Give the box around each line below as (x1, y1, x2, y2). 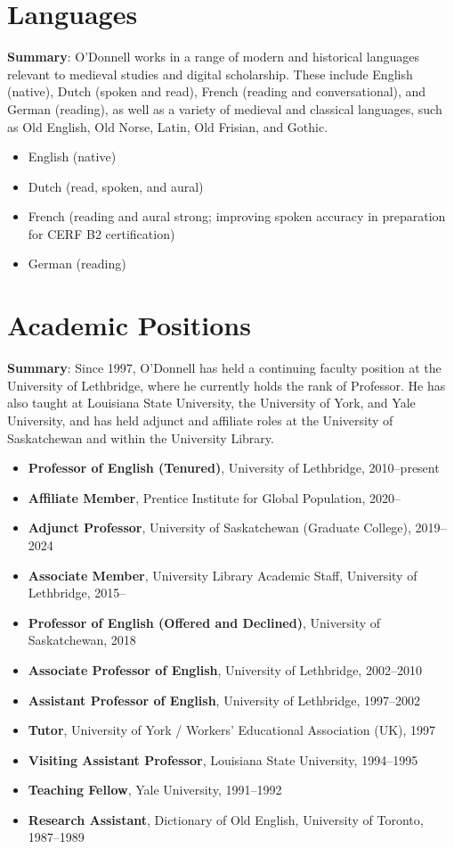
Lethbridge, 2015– (28, 583, 126, 602)
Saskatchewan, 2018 (28, 631, 136, 649)
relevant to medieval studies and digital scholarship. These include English (7, 64, 413, 83)
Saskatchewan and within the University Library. (7, 428, 274, 447)
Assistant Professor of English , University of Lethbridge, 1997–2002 (28, 690, 421, 709)
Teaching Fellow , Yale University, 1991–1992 (28, 780, 282, 799)
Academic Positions (7, 307, 251, 343)
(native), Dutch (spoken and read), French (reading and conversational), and (7, 82, 426, 101)
